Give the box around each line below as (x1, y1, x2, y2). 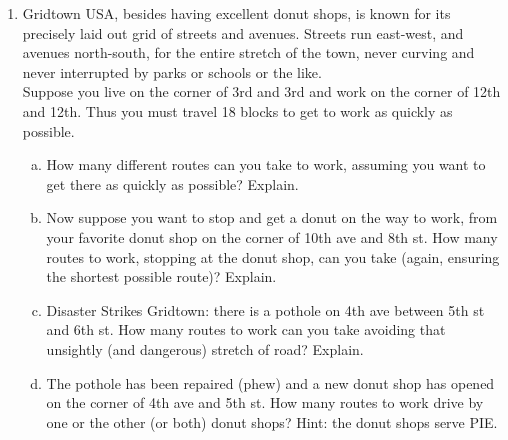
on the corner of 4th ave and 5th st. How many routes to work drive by (46, 392, 484, 413)
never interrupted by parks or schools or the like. (22, 61, 322, 82)
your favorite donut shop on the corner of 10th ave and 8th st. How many (46, 226, 498, 247)
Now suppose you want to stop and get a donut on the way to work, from (46, 207, 498, 228)
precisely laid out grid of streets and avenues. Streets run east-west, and (22, 22, 464, 43)
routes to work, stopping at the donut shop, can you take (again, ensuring (46, 246, 500, 267)
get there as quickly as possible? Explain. (46, 173, 299, 194)
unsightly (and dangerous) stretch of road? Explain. (46, 338, 364, 359)
